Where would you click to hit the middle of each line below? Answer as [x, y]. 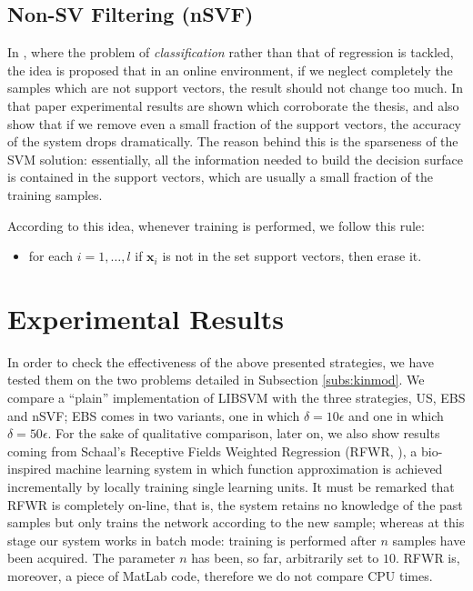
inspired [30, 469]
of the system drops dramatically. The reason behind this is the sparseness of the [233, 141]
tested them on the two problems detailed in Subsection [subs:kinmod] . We [216, 380]
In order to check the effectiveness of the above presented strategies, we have [221, 361]
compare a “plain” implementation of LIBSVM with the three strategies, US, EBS [236, 398]
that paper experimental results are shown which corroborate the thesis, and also [233, 105]
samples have [429, 540]
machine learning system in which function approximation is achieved [249, 469]
